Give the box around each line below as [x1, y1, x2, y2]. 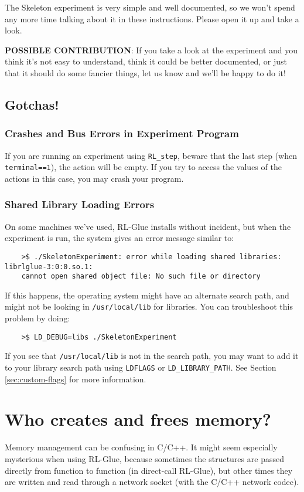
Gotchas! [5, 95, 59, 113]
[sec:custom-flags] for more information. [5, 372, 146, 385]
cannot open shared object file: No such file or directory [21, 272, 261, 281]
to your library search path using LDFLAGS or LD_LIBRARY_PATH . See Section [5, 361, 276, 373]
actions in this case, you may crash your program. [5, 172, 184, 184]
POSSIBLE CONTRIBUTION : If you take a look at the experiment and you [5, 43, 298, 56]
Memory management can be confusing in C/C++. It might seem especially [5, 441, 278, 453]
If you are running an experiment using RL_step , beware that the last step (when [5, 149, 297, 161]
